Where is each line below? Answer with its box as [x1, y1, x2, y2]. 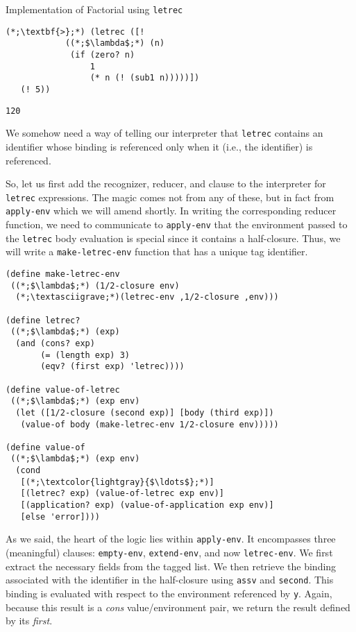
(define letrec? [6, 315, 80, 325]
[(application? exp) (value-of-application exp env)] [20, 500, 274, 511]
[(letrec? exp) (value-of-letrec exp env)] [20, 488, 224, 499]
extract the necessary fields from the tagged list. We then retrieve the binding [6, 558, 337, 573]
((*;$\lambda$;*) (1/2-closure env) [10, 280, 180, 291]
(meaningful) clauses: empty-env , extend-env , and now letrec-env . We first [6, 545, 333, 560]
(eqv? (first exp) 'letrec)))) [40, 361, 185, 372]
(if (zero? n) [70, 49, 135, 60]
